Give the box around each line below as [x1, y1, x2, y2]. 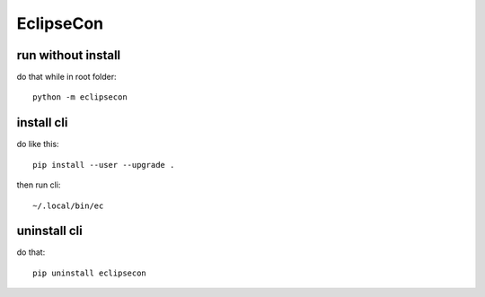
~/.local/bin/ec [32, 200, 104, 211]
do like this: [16, 139, 59, 150]
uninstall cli [16, 223, 83, 239]
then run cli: [16, 179, 61, 190]
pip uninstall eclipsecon [32, 267, 147, 278]
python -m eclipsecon [32, 92, 128, 102]
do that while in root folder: [16, 72, 117, 83]
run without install [16, 48, 121, 63]
